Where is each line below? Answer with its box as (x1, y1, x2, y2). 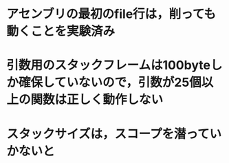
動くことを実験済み (6, 23, 116, 39)
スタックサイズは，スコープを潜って (6, 126, 210, 142)
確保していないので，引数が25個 (19, 75, 202, 90)
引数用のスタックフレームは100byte (6, 58, 211, 73)
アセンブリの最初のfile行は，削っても (6, 6, 217, 22)
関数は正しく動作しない (30, 92, 164, 107)
